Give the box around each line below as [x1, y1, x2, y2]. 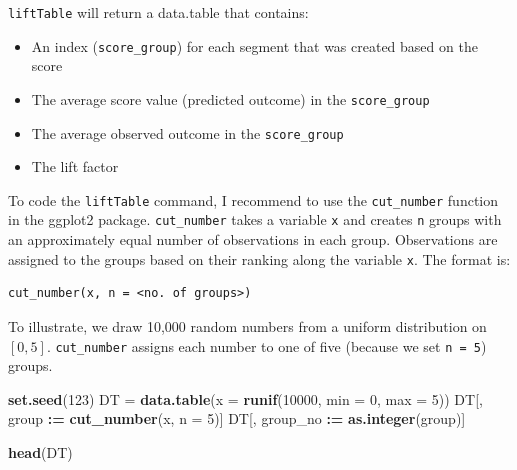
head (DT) [8, 442, 73, 462]
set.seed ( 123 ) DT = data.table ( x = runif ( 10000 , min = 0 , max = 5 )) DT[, [8, 388, 483, 409]
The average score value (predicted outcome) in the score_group [31, 88, 430, 109]
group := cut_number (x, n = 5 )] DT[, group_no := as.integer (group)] [8, 408, 466, 429]
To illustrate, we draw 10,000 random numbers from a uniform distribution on [8, 315, 487, 336]
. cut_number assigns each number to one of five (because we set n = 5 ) [46, 335, 487, 356]
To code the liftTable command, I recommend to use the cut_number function [8, 189, 499, 210]
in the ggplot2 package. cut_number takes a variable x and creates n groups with [8, 209, 502, 230]
